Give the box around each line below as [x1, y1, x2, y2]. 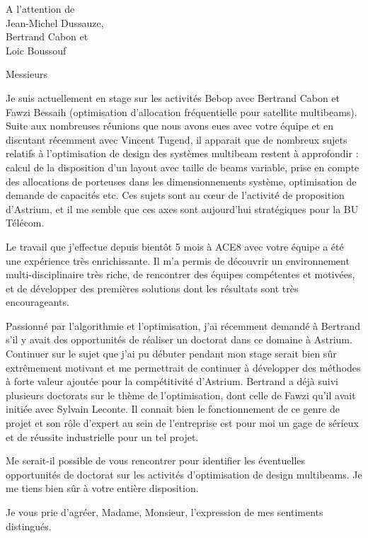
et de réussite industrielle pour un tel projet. [6, 429, 199, 444]
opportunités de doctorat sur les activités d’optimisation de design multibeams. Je [6, 467, 362, 481]
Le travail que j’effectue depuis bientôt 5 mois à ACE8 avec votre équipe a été [6, 239, 344, 253]
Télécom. [6, 215, 45, 230]
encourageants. [6, 294, 69, 309]
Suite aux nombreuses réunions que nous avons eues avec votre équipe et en [6, 118, 333, 133]
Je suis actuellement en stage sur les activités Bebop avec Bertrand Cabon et [6, 90, 340, 105]
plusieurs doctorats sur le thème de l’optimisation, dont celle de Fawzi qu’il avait [6, 387, 356, 402]
